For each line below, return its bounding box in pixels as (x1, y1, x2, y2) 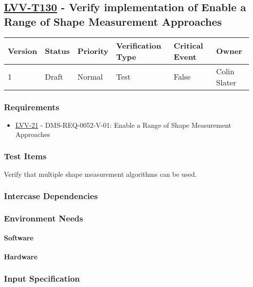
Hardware (4, 252, 38, 262)
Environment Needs (4, 212, 83, 224)
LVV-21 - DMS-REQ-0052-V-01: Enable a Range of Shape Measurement (15, 119, 232, 130)
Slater (216, 76, 236, 88)
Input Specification (4, 272, 80, 284)
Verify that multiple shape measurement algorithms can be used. (4, 169, 197, 179)
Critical (173, 39, 203, 51)
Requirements (4, 101, 59, 113)
